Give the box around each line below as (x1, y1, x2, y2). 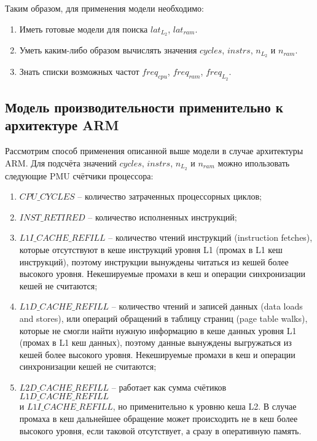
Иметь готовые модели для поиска (19, 22, 148, 35)
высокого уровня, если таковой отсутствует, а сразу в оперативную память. (19, 424, 302, 437)
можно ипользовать (217, 156, 290, 169)
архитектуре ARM (5, 115, 119, 135)
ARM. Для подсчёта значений (5, 156, 117, 169)
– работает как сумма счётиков (111, 380, 227, 393)
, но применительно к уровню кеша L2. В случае (112, 400, 297, 413)
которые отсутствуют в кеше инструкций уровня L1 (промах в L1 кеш (19, 243, 283, 256)
